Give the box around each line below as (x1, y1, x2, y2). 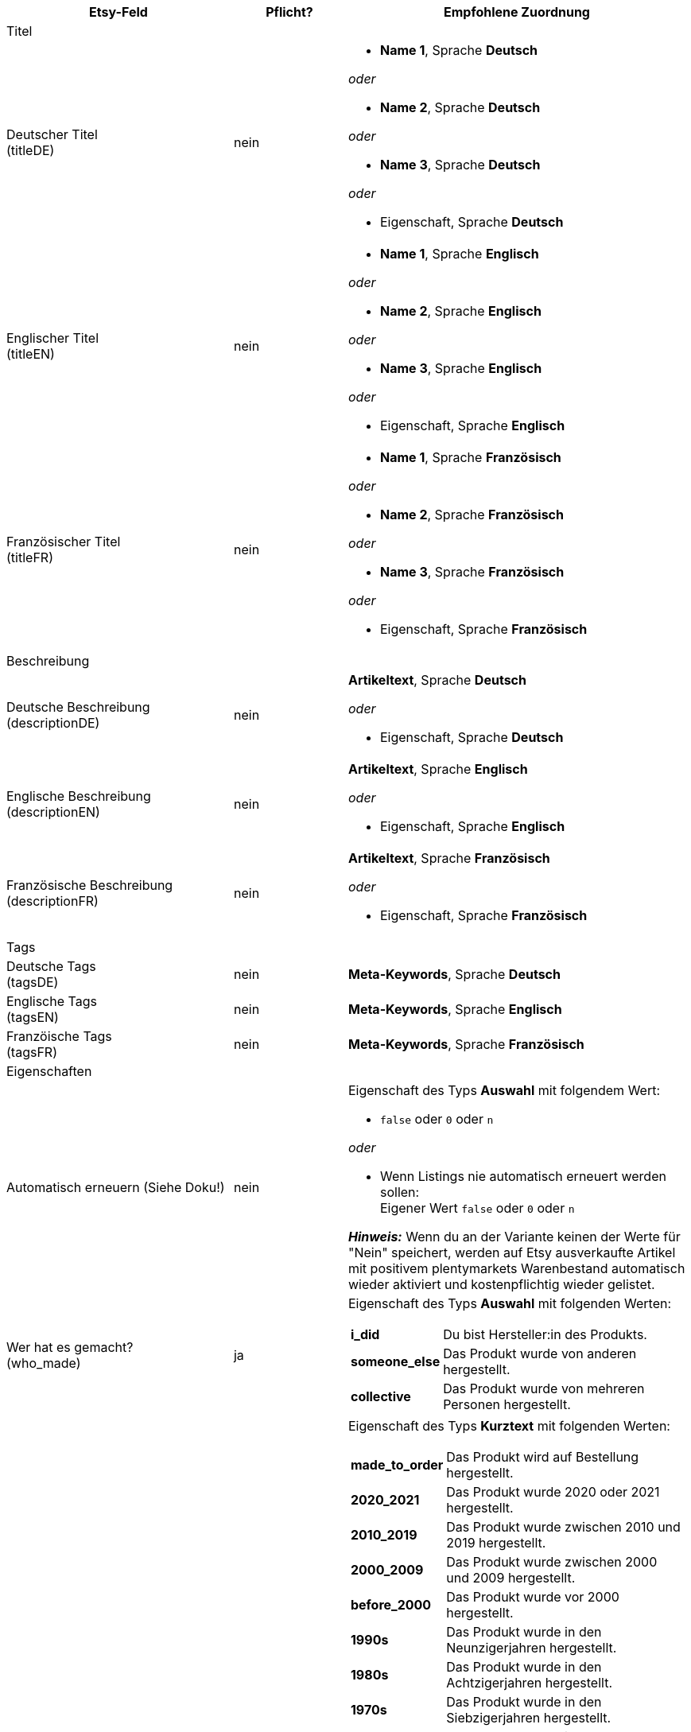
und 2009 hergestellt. (446, 1570, 576, 1586)
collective (350, 1388, 411, 1404)
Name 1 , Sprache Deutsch (379, 42, 538, 58)
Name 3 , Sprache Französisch (379, 564, 565, 580)
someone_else (350, 1353, 441, 1369)
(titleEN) (6, 346, 55, 362)
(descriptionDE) (6, 715, 100, 731)
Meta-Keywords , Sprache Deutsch (347, 966, 561, 982)
